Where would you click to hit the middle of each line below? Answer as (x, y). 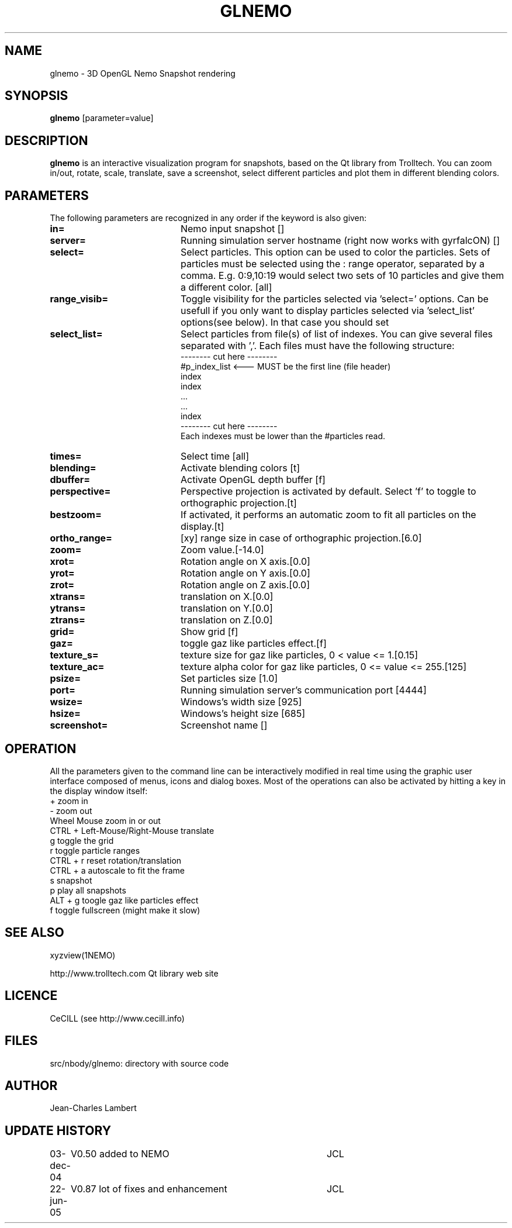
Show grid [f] (209, 632)
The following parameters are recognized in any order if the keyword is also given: (208, 218)
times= (66, 456)
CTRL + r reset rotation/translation (116, 860)
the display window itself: (99, 791)
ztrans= (68, 620)
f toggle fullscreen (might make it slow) (125, 910)
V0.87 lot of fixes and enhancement (149, 1189)
